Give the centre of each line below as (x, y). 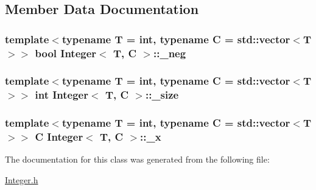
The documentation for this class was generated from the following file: (137, 159)
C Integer (59, 137)
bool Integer (66, 53)
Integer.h (22, 180)
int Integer (61, 95)
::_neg (170, 53)
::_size (162, 95)
